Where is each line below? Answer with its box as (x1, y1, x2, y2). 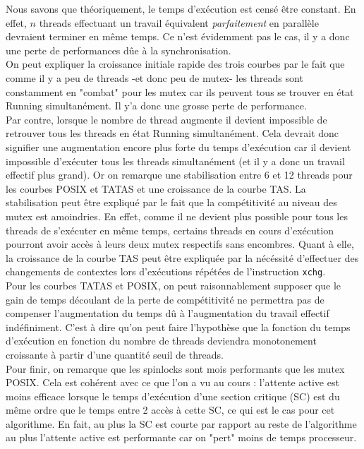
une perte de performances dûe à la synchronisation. (6, 42, 231, 57)
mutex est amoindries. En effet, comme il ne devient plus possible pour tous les (6, 208, 348, 223)
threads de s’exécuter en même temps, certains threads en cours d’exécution (6, 222, 334, 237)
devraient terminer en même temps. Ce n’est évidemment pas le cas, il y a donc (6, 29, 350, 44)
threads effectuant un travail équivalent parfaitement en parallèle (39, 15, 319, 30)
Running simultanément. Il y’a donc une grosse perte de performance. (6, 98, 307, 113)
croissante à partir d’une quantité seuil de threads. (6, 347, 224, 361)
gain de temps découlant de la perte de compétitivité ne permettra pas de (6, 292, 324, 306)
